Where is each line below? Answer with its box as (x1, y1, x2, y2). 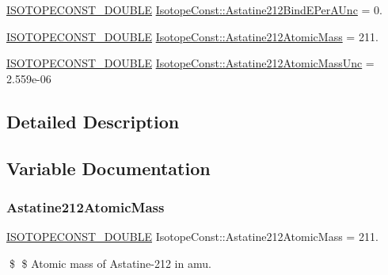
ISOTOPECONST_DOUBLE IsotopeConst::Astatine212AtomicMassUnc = (6, 55, 375, 71)
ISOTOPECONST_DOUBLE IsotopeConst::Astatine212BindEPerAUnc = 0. (6, 2, 382, 17)
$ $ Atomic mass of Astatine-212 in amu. (9, 254, 211, 271)
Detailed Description (6, 109, 180, 133)
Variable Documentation (6, 155, 211, 180)
